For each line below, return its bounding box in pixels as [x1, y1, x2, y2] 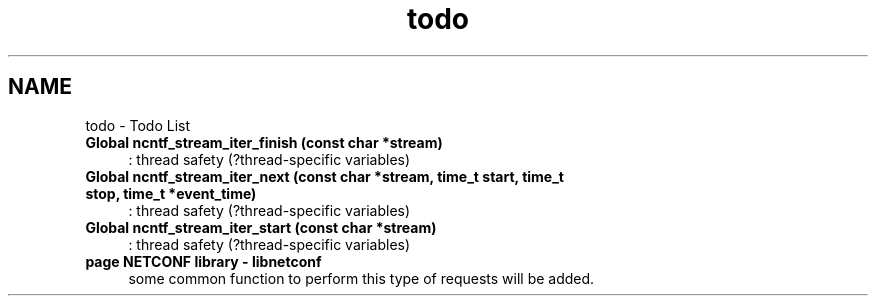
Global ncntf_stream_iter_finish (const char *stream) [85, 133, 443, 151]
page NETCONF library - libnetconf [85, 252, 322, 270]
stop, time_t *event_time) [85, 184, 257, 202]
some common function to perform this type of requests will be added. [128, 269, 595, 287]
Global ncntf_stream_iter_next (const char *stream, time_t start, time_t [85, 167, 564, 185]
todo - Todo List [85, 116, 191, 134]
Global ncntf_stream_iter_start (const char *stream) [85, 218, 437, 236]
